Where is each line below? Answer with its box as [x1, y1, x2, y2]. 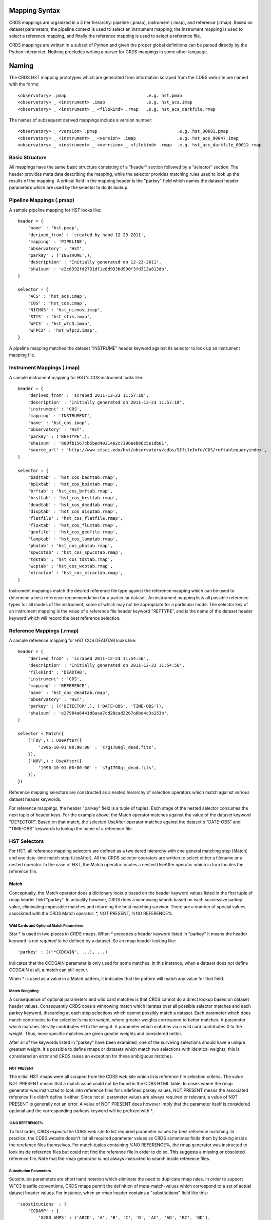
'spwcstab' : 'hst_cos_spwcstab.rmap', [27, 549, 123, 555]
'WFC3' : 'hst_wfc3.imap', [27, 321, 93, 326]
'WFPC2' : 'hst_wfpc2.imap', [27, 327, 97, 333]
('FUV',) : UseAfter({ [27, 737, 82, 743]
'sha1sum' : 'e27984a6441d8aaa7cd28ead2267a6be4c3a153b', [27, 710, 170, 716]
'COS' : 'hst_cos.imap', [27, 300, 87, 306]
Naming [9, 61, 34, 70]
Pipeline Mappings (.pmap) [9, 197, 75, 203]
